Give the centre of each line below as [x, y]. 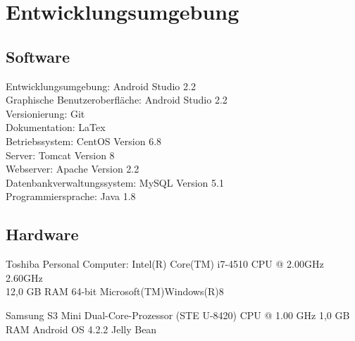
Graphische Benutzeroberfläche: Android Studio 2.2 [117, 100]
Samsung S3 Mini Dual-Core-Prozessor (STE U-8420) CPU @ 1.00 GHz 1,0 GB [178, 315]
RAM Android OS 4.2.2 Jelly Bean [81, 329]
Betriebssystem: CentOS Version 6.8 [84, 141]
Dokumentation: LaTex [56, 127]
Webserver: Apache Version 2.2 [73, 169]
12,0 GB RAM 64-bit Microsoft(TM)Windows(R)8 [115, 291]
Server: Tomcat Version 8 [60, 155]
